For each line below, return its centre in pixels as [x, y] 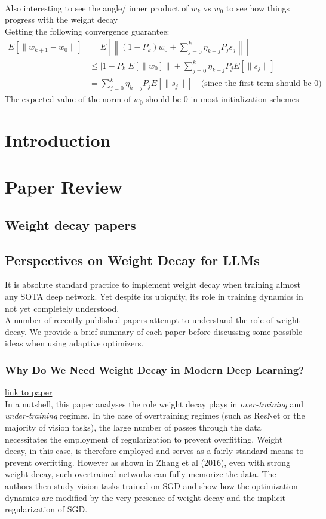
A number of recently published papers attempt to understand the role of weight [152, 320]
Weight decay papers [70, 224]
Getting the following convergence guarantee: [87, 31]
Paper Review [64, 187]
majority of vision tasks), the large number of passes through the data [133, 427]
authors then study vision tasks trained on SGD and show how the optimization [151, 485]
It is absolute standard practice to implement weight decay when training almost [153, 285]
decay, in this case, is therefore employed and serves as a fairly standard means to [154, 451]
